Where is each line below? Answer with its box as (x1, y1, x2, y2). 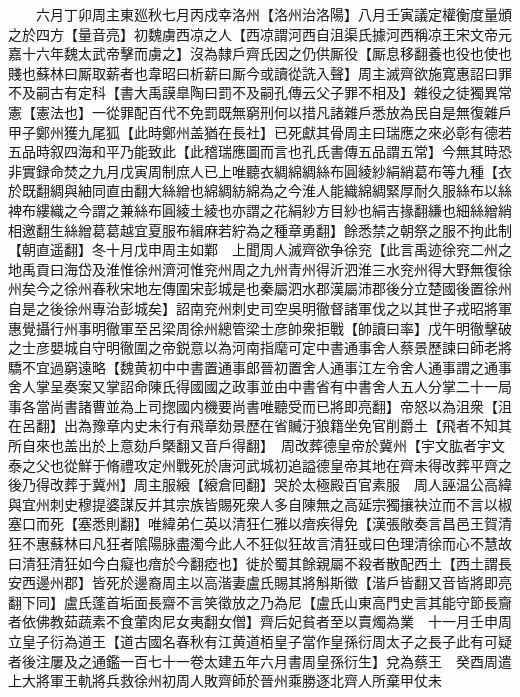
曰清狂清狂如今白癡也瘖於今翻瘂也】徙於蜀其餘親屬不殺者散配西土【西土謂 (8, 552, 498, 573)
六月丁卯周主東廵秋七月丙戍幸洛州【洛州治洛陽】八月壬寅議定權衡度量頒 (35, 4, 512, 24)
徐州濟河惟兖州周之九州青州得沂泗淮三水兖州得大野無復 (133, 258, 498, 279)
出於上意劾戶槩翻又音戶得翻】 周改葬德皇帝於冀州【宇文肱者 (77, 435, 477, 456)
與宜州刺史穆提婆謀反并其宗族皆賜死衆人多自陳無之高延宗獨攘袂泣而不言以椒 (8, 493, 512, 514)
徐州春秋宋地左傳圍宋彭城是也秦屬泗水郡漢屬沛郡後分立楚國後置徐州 (63, 278, 512, 299)
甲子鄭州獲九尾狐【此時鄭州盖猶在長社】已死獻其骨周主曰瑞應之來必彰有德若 (8, 121, 512, 142)
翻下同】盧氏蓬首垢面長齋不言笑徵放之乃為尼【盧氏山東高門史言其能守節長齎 (8, 591, 512, 612)
